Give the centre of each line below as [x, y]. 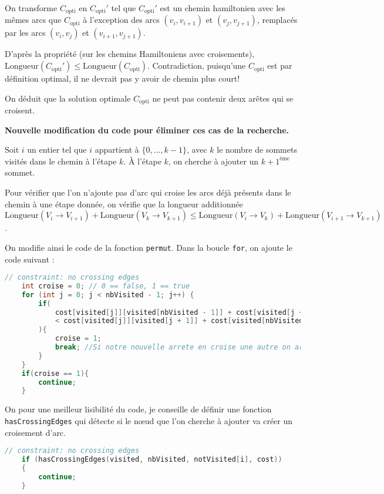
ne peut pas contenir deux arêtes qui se [223, 98]
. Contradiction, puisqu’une [196, 65]
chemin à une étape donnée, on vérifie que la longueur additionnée [124, 204]
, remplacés [277, 20]
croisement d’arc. [35, 432]
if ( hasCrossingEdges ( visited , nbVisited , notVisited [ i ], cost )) [152, 460]
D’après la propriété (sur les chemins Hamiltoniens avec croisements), [130, 54]
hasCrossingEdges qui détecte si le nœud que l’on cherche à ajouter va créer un [149, 420]
